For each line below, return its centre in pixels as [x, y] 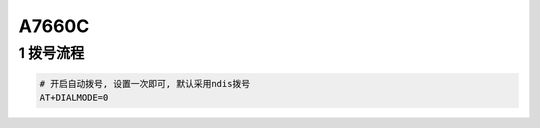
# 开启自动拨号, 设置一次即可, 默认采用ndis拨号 [144, 83]
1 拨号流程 [51, 53]
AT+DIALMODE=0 [74, 98]
